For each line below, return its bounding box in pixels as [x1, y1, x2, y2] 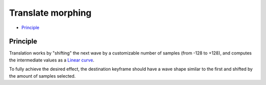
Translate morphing [9, 7, 92, 18]
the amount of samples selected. [9, 73, 76, 79]
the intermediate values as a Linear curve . [9, 57, 95, 63]
